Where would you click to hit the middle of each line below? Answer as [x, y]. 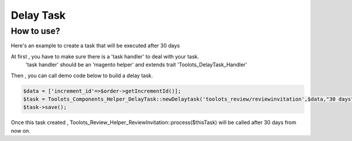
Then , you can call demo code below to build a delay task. [82, 75]
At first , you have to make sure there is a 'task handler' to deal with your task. [105, 56]
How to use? [35, 31]
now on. [21, 130]
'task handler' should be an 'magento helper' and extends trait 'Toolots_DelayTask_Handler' [136, 65]
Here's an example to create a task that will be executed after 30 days [95, 46]
